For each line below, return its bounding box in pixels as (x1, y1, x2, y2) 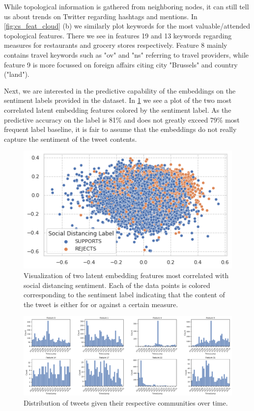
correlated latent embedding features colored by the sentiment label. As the (4, 104, 231, 115)
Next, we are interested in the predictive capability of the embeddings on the (4, 85, 236, 95)
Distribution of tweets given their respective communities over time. (24, 397, 228, 408)
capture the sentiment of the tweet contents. (4, 133, 137, 144)
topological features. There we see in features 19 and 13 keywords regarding (4, 30, 232, 40)
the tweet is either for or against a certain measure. (24, 299, 178, 309)
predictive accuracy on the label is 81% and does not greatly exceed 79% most (4, 114, 240, 125)
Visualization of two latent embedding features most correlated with (24, 270, 229, 281)
